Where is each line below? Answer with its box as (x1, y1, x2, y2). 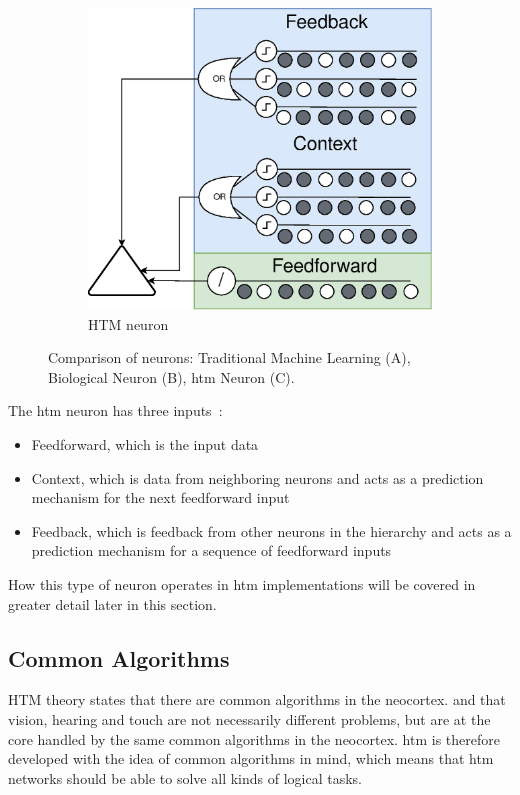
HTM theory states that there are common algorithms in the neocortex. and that (8, 689, 506, 710)
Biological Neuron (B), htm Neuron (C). (48, 366, 295, 387)
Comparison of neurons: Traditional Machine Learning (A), (48, 347, 411, 368)
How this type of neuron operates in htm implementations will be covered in (8, 573, 476, 594)
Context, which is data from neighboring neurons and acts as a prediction (31, 467, 484, 488)
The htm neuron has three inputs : (8, 400, 223, 421)
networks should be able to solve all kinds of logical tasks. (8, 767, 362, 788)
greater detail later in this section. (8, 593, 217, 614)
